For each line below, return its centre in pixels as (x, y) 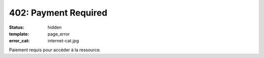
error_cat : (19, 41)
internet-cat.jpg (63, 41)
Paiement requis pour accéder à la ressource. (55, 50)
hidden (55, 27)
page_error (59, 34)
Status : (17, 27)
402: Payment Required (58, 13)
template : (19, 34)
